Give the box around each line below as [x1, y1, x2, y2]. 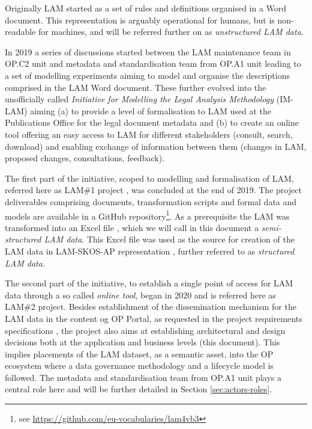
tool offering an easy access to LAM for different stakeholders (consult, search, [5, 128, 293, 140]
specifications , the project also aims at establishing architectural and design [5, 324, 286, 336]
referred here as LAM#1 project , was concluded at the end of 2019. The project [5, 184, 302, 196]
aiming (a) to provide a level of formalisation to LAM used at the [30, 104, 271, 117]
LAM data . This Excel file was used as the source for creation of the [44, 233, 295, 245]
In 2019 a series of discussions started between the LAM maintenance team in [5, 45, 291, 58]
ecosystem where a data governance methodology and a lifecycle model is [5, 359, 274, 372]
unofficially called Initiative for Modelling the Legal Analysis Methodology [5, 93, 274, 105]
